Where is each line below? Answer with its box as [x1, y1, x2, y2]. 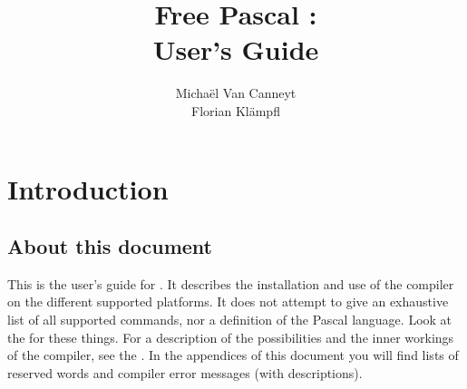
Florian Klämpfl [191, 101, 280, 120]
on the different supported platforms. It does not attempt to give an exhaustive [7, 292, 449, 311]
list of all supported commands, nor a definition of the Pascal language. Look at [7, 310, 452, 329]
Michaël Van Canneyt [175, 83, 297, 102]
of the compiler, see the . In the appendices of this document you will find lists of [7, 345, 459, 365]
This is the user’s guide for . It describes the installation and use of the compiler [7, 274, 454, 293]
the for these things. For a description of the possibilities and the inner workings [7, 327, 454, 346]
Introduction [7, 170, 169, 207]
